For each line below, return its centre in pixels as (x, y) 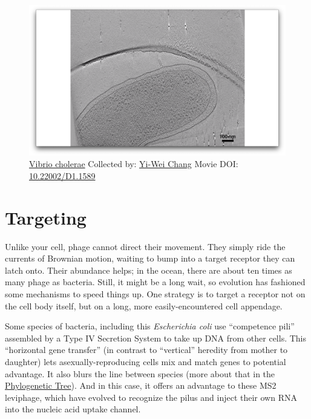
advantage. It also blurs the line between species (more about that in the (140, 373)
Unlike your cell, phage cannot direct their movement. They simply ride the (145, 246)
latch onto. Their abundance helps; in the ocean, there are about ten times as (149, 270)
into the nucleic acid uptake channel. (73, 409)
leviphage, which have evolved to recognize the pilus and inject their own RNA (151, 397)
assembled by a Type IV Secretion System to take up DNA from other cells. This (156, 338)
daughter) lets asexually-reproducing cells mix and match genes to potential (146, 362)
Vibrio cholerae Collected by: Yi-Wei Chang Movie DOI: (134, 164)
